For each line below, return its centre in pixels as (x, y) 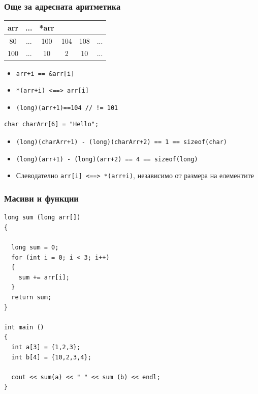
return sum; (31, 297)
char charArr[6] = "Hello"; (52, 124)
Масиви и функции (41, 198)
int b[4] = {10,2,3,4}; (51, 357)
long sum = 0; (35, 248)
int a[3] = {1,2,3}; (46, 347)
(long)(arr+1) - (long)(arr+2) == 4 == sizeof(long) (107, 159)
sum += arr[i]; (44, 277)
